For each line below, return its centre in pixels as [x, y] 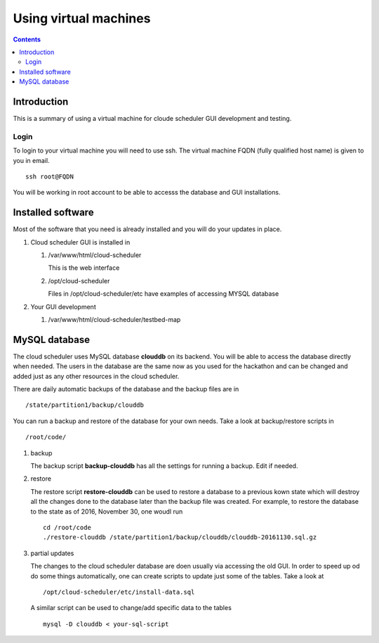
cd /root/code [67, 527]
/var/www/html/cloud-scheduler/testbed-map [114, 319]
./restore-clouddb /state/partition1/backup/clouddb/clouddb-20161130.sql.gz [180, 537]
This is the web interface [84, 268]
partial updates [52, 553]
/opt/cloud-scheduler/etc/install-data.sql [119, 592]
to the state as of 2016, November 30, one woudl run [107, 511]
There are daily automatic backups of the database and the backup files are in [126, 389]
